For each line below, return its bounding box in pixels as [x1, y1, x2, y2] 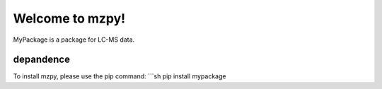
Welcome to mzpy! [13, 11, 126, 26]
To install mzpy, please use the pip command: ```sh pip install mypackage [13, 72, 226, 81]
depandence [13, 54, 71, 66]
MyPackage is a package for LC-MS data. [13, 35, 135, 44]
